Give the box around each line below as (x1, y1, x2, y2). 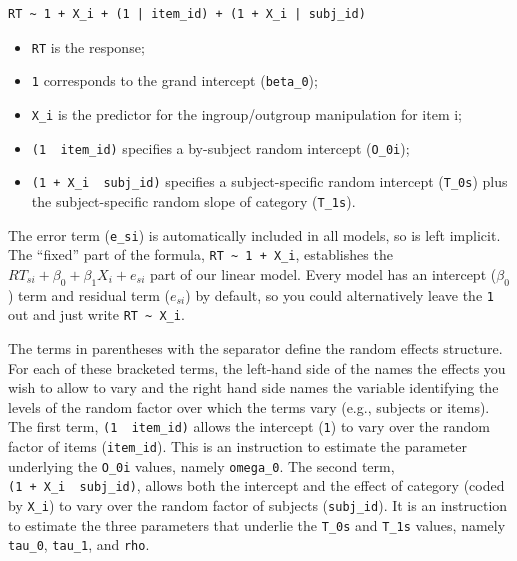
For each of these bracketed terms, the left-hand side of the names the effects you (8, 357, 506, 378)
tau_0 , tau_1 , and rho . (8, 534, 150, 555)
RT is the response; (31, 36, 145, 57)
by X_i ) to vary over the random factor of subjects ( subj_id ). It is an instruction (8, 494, 508, 515)
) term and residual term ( (8, 284, 170, 305)
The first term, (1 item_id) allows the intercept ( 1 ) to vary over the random (8, 416, 490, 437)
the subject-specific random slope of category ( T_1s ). (31, 190, 356, 211)
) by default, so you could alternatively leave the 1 (185, 284, 494, 305)
